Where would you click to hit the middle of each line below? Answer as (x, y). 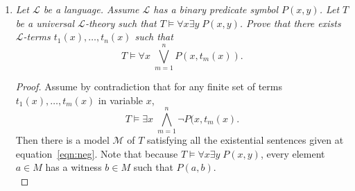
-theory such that (121, 23)
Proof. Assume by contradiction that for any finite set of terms (149, 86)
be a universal (45, 23)
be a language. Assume (91, 9)
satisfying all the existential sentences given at (245, 140)
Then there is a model (62, 140)
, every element (293, 153)
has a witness (73, 167)
